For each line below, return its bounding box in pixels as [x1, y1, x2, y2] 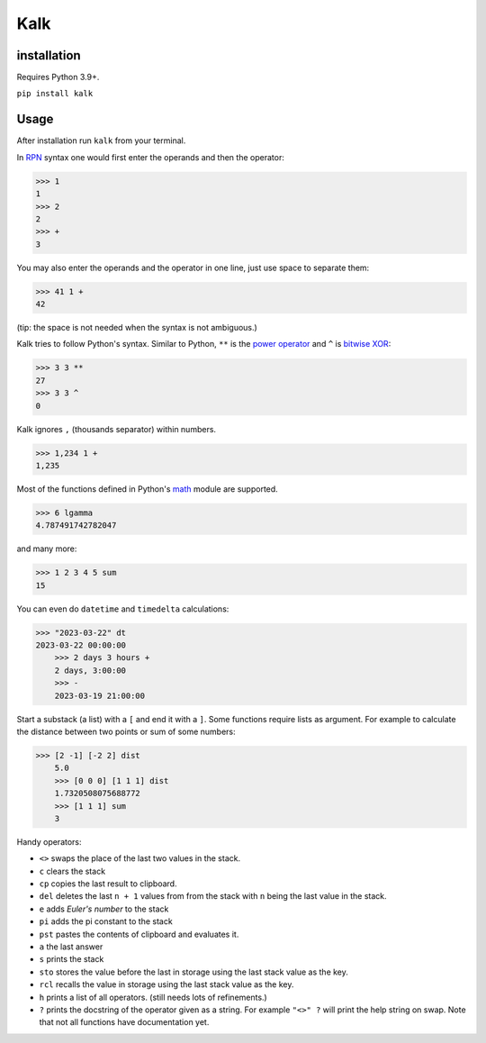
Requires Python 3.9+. [16, 72, 100, 83]
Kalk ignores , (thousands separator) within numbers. [16, 423, 216, 434]
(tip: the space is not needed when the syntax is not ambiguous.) [16, 322, 258, 333]
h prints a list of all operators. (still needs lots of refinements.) [39, 992, 267, 1002]
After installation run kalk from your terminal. [16, 135, 186, 146]
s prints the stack [39, 954, 104, 965]
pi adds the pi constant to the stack [39, 916, 173, 927]
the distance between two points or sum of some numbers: [16, 726, 236, 737]
